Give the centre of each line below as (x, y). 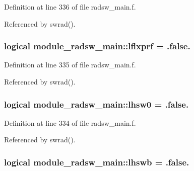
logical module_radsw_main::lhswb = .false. (97, 162)
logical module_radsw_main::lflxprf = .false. (97, 46)
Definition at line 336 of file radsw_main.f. (70, 7)
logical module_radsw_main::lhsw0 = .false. (96, 104)
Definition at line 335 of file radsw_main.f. (70, 65)
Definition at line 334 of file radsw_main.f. (70, 122)
